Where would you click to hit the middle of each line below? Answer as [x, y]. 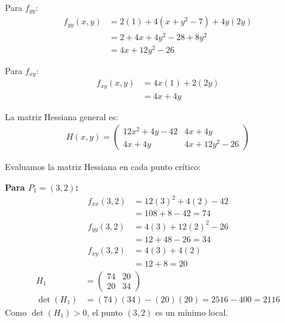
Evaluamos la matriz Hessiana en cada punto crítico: [103, 167]
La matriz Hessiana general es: [62, 116]
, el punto [105, 312]
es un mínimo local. [192, 312]
